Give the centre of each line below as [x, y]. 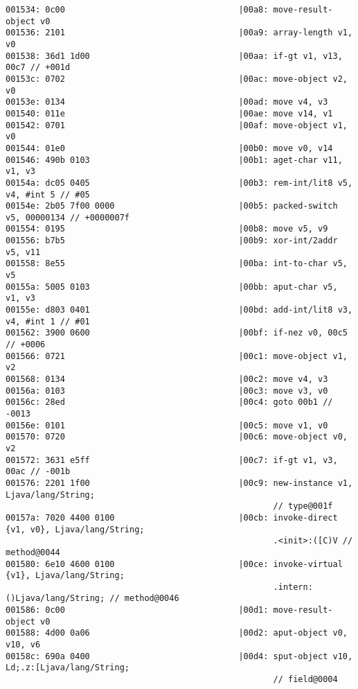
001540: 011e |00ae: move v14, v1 [169, 113]
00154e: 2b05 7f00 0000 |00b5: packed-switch [172, 206]
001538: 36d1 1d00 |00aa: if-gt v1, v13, [174, 56]
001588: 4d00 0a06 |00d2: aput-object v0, [177, 633]
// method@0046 [144, 599]
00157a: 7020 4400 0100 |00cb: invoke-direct [172, 517]
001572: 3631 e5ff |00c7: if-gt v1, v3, [172, 460]
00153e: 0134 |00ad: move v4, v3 [167, 102]
